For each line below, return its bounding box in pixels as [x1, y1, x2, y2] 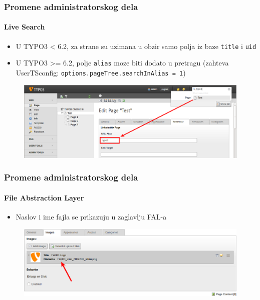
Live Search [4, 21, 45, 32]
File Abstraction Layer [4, 192, 84, 202]
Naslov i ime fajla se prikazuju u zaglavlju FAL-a [16, 211, 167, 221]
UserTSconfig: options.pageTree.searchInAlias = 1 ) [16, 67, 186, 77]
